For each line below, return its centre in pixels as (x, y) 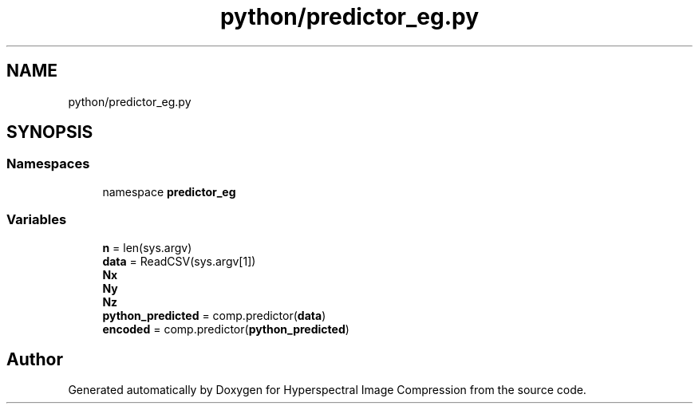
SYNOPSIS (50, 132)
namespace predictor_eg (169, 191)
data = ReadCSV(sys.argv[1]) (179, 261)
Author (35, 359)
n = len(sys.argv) (147, 247)
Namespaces (48, 164)
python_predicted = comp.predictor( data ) (214, 315)
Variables (37, 220)
